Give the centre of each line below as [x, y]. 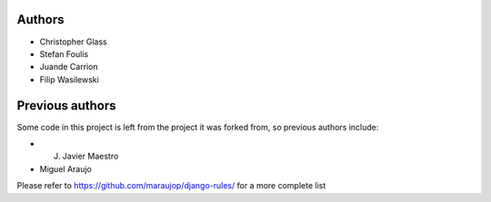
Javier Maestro [90, 156]
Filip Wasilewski [69, 79]
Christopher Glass [74, 42]
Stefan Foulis [64, 53]
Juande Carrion [69, 67]
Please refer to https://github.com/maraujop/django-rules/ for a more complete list [171, 186]
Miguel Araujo [66, 168]
